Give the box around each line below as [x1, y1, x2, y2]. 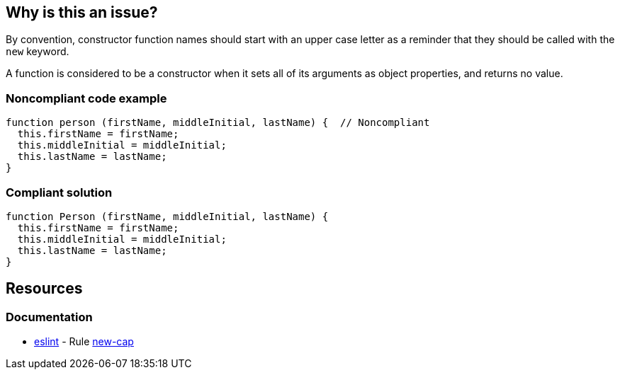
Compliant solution [6, 185, 113, 200]
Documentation [6, 309, 93, 324]
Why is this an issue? [6, 4, 158, 21]
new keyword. [6, 45, 69, 58]
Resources [6, 279, 83, 298]
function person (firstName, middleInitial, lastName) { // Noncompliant [6, 117, 430, 129]
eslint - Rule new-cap [34, 335, 134, 348]
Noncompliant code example [6, 91, 167, 105]
